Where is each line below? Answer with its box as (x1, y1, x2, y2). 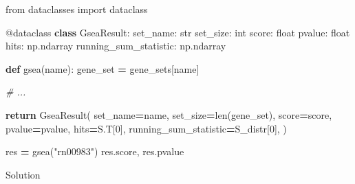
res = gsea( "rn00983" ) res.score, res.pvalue (6, 144, 184, 159)
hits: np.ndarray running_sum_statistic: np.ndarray (6, 38, 226, 53)
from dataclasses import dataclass (6, 2, 148, 16)
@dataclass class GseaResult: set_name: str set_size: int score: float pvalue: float (6, 25, 350, 39)
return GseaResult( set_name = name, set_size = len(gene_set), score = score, (6, 107, 332, 122)
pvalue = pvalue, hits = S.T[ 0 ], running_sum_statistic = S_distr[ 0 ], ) (6, 121, 287, 135)
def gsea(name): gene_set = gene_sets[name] (6, 61, 200, 76)
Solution (6, 167, 41, 181)
